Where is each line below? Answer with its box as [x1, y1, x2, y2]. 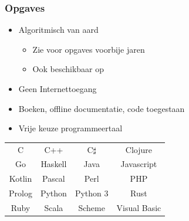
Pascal [42, 172, 65, 185]
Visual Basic [116, 201, 161, 213]
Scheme [78, 201, 105, 213]
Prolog [9, 187, 32, 199]
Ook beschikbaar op [32, 63, 104, 75]
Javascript [120, 158, 157, 170]
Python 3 [75, 187, 109, 199]
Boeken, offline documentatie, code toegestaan [18, 102, 185, 114]
